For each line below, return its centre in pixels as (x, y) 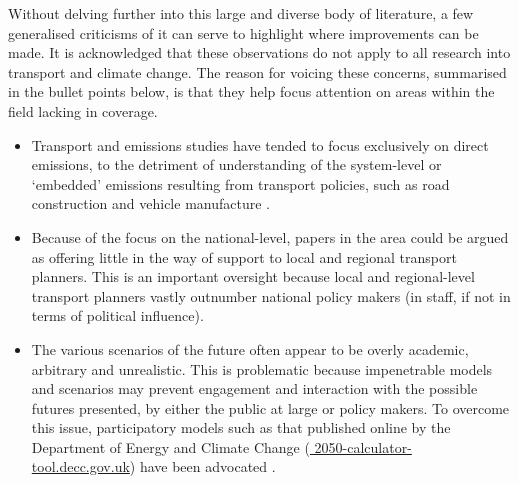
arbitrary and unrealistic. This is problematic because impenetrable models (262, 368)
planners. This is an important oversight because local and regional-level (253, 276)
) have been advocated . (202, 466)
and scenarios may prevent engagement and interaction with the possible (254, 388)
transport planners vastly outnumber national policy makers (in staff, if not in (271, 295)
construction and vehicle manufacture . (150, 203)
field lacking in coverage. (83, 110)
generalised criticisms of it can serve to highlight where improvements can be (243, 32)
